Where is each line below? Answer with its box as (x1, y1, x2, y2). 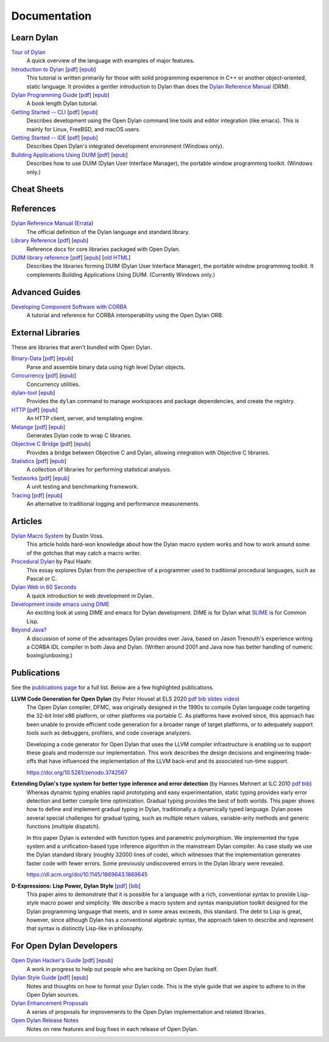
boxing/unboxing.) (26, 652, 73, 659)
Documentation (11, 9, 92, 23)
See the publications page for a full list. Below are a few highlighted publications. (11, 684, 214, 691)
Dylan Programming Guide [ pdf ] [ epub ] (11, 92, 110, 99)
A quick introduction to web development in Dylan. (26, 592, 154, 599)
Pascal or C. (26, 575, 57, 582)
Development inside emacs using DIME (11, 600, 110, 608)
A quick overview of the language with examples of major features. (26, 57, 195, 64)
